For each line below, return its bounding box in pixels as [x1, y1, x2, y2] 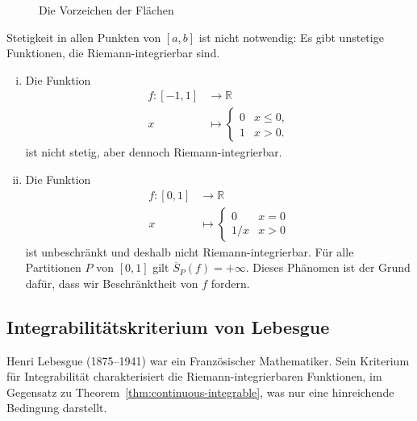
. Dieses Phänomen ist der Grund [245, 259, 411, 276]
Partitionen [25, 259, 81, 276]
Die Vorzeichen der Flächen [39, 2, 174, 18]
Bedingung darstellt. [6, 399, 107, 416]
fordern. [211, 274, 250, 291]
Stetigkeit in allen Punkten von [6, 28, 161, 45]
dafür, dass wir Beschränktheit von [25, 274, 198, 291]
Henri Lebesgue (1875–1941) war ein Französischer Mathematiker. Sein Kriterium [6, 352, 410, 369]
